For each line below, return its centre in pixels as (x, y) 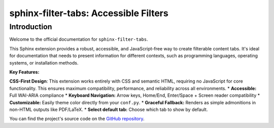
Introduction (31, 27)
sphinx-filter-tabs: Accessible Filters (89, 13)
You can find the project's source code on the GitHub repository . (77, 119)
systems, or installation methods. (44, 62)
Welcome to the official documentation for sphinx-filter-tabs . (79, 39)
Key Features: (24, 72)
